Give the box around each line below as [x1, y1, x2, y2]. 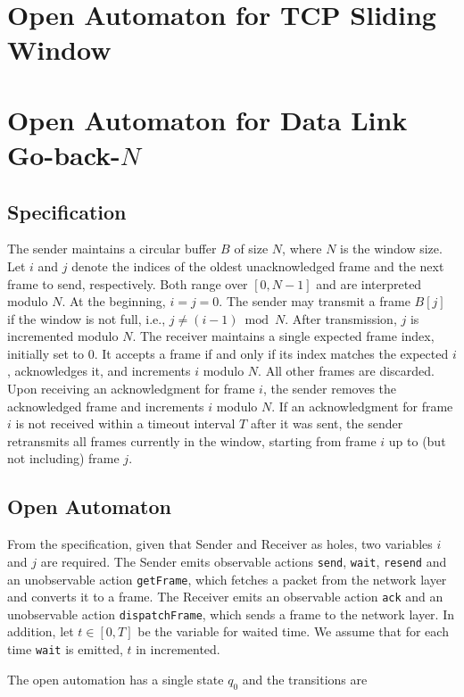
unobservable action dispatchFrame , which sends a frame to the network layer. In [7, 604, 454, 623]
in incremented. [136, 640, 220, 659]
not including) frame [7, 449, 120, 468]
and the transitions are [242, 669, 368, 688]
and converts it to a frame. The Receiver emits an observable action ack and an [7, 587, 443, 606]
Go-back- [7, 136, 120, 172]
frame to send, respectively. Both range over [7, 274, 248, 293]
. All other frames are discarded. [258, 361, 435, 380]
